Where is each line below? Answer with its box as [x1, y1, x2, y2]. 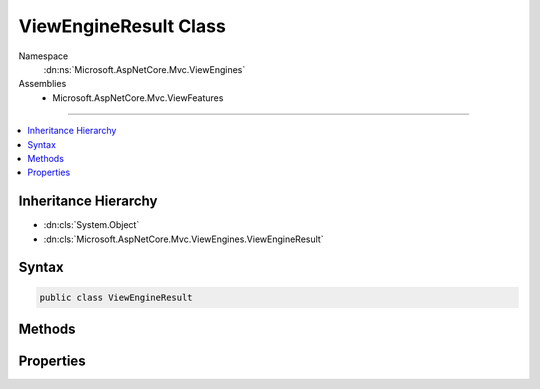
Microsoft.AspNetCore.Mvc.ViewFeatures [52, 91, 224, 104]
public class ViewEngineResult [39, 291, 194, 303]
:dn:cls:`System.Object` [43, 219, 140, 231]
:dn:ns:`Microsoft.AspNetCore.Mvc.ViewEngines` [43, 63, 246, 75]
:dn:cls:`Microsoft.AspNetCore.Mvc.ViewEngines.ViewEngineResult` [43, 233, 324, 245]
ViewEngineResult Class [18, 15, 227, 37]
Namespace [18, 50, 69, 62]
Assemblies [18, 78, 67, 90]
